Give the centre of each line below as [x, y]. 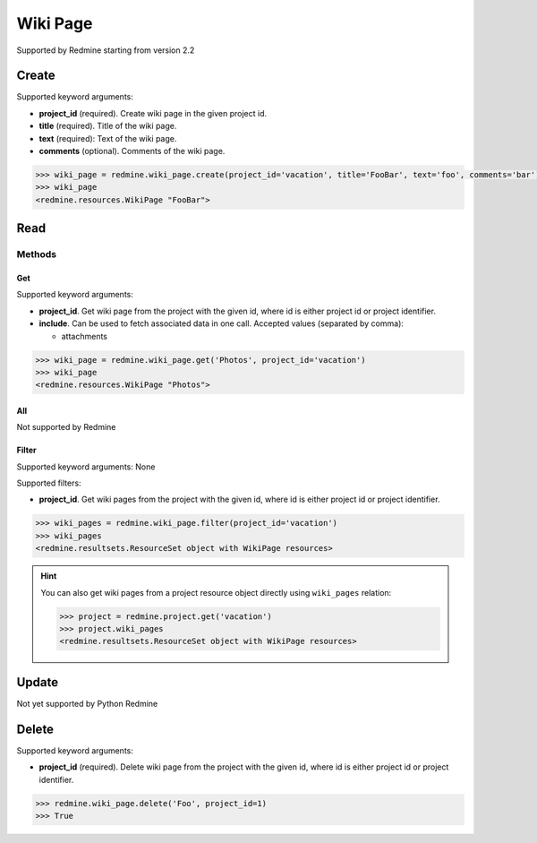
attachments [84, 336]
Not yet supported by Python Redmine [87, 703]
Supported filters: [49, 483]
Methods [37, 254]
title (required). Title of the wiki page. [108, 126]
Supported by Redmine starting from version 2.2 [106, 50]
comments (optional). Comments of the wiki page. [132, 151]
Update [38, 682]
